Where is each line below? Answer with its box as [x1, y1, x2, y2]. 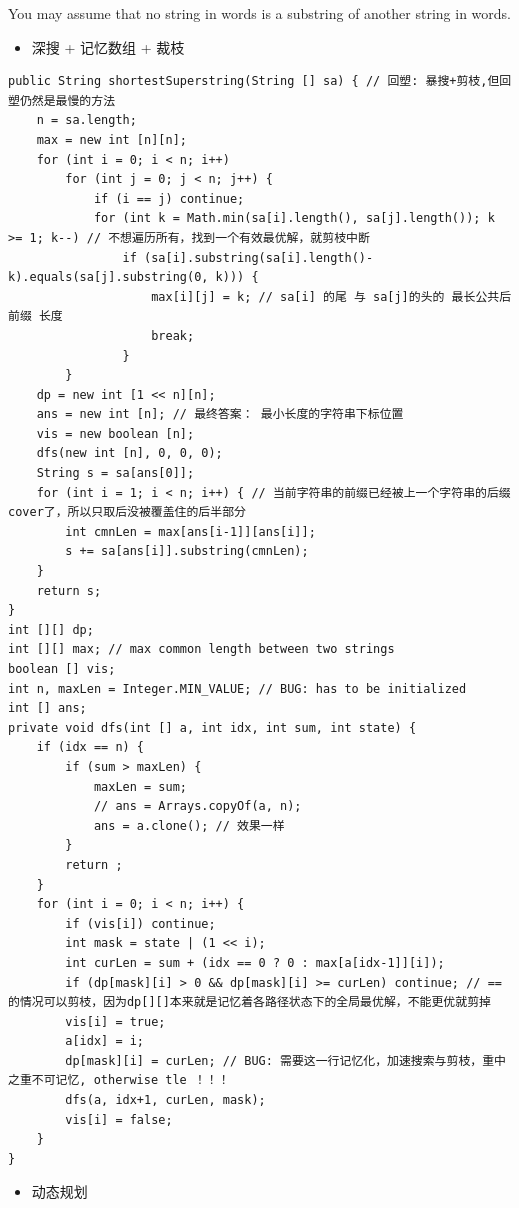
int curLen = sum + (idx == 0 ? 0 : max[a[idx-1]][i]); [65, 955, 445, 970]
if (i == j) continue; [93, 191, 245, 206]
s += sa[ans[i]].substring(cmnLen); [65, 544, 309, 559]
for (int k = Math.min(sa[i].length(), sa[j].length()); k [93, 211, 495, 226]
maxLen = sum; [93, 779, 187, 794]
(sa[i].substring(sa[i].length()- [144, 250, 374, 265]
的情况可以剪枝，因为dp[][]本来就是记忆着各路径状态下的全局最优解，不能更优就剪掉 [8, 995, 491, 1010]
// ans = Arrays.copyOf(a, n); [93, 799, 302, 814]
